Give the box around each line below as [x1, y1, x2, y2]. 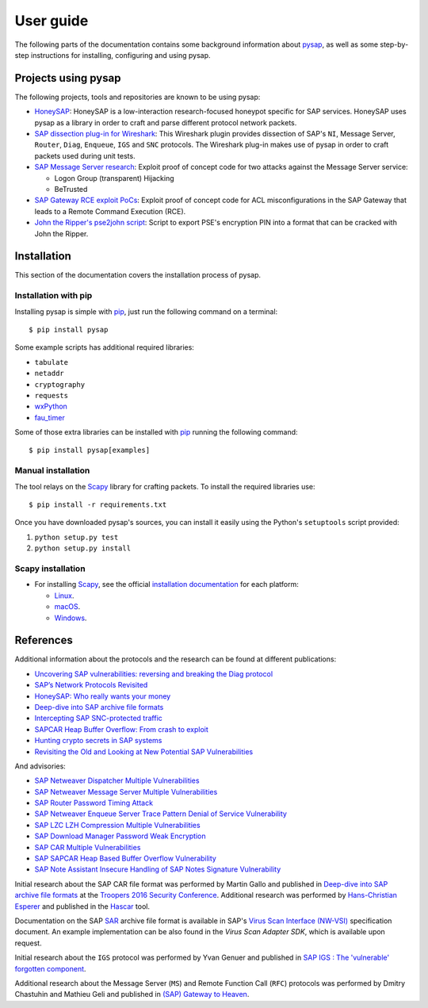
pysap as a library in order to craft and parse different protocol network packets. [34, 117, 297, 127]
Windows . [54, 613, 87, 623]
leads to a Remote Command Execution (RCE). [34, 206, 186, 216]
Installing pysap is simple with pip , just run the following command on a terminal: [14, 306, 278, 316]
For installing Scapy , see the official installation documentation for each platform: [34, 580, 299, 589]
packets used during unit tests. [34, 151, 136, 160]
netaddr [34, 369, 65, 378]
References [14, 634, 73, 647]
